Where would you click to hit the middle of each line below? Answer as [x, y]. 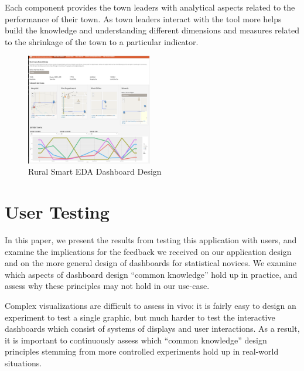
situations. [23, 363]
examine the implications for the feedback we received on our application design [148, 251]
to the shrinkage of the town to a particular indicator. [102, 41]
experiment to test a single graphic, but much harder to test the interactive [140, 317]
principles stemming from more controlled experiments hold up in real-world [142, 351]
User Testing [57, 212]
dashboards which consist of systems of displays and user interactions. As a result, [152, 329]
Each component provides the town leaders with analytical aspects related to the [150, 7]
